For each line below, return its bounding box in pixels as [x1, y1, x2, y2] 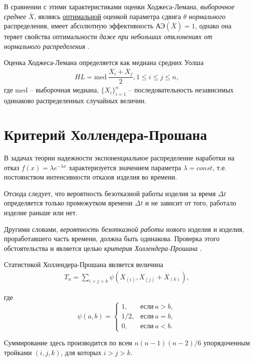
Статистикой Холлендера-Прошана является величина [4, 259, 163, 270]
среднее [4, 11, 26, 21]
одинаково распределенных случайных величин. [4, 95, 147, 106]
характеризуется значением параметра [69, 162, 181, 172]
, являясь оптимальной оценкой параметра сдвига [34, 11, 181, 21]
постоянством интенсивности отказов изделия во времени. [4, 172, 177, 182]
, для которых [61, 347, 102, 357]
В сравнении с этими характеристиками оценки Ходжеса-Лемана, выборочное [4, 1, 234, 11]
